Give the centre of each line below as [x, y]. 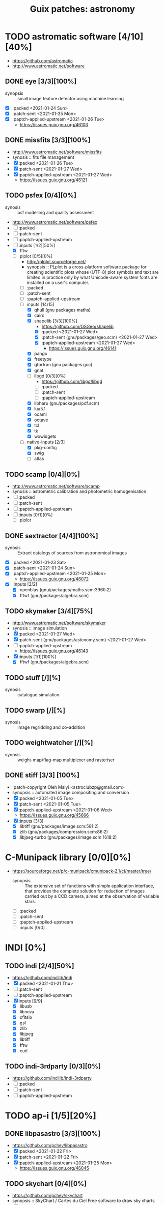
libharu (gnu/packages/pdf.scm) [67, 403]
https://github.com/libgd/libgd [72, 381]
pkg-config [45, 448]
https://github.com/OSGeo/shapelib [78, 327]
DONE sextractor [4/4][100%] [52, 536]
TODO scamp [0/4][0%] [42, 474]
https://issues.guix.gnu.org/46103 [54, 124]
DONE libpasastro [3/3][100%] [53, 1134]
